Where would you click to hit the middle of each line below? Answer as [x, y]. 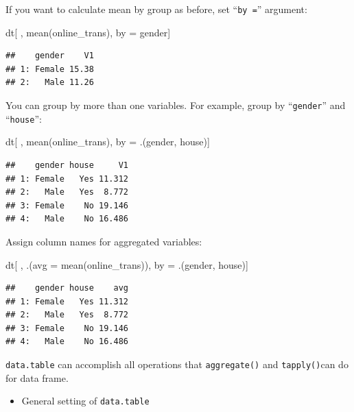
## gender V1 [50, 56]
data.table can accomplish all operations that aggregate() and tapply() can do [177, 364]
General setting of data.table [85, 401]
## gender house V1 [67, 165]
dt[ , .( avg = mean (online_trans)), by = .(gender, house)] [127, 264]
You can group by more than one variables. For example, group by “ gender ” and [176, 105]
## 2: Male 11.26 [50, 83]
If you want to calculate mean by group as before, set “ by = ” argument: [156, 9]
